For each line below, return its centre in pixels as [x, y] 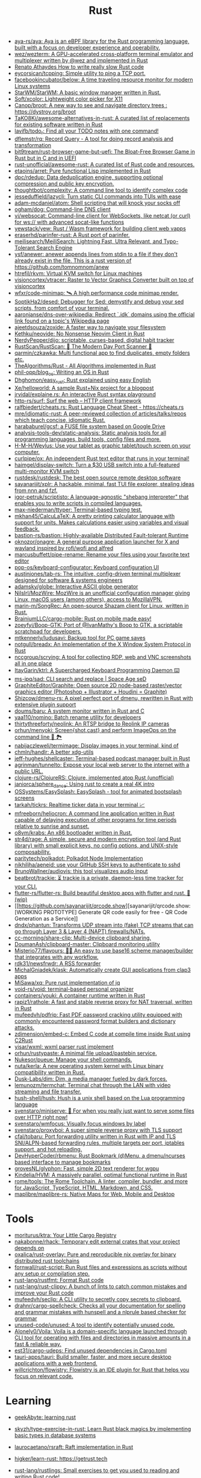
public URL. [29, 771]
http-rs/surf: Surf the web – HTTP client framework [78, 400]
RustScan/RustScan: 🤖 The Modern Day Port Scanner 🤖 [83, 346]
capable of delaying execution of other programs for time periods [95, 820]
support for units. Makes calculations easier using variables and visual [101, 522]
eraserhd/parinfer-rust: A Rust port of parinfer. [72, 235]
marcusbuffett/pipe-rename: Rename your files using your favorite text [102, 554]
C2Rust [23, 1040]
